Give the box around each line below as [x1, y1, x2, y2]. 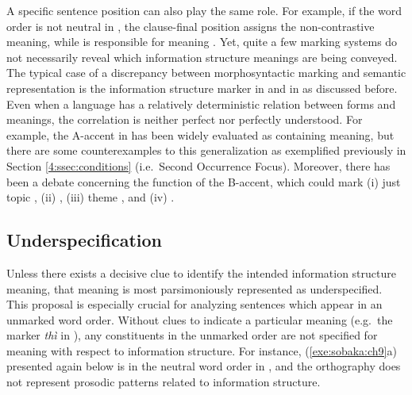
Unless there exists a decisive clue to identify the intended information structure [6, 264, 396, 281]
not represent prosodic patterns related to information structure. [6, 374, 321, 390]
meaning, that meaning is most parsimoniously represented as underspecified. [6, 280, 383, 297]
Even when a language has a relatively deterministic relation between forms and [6, 95, 396, 112]
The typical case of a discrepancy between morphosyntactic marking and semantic [6, 64, 406, 81]
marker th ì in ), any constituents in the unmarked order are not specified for [6, 327, 378, 343]
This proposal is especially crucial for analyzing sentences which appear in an [6, 296, 383, 313]
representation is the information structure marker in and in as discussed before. [6, 79, 398, 96]
